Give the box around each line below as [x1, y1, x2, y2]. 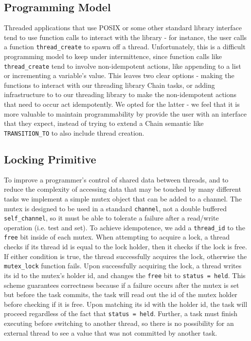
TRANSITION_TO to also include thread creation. [4, 127, 144, 138]
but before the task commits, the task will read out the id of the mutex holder [4, 289, 237, 300]
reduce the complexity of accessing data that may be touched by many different [4, 184, 241, 194]
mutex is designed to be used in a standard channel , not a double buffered [4, 203, 227, 213]
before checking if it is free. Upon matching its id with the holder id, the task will [4, 299, 248, 309]
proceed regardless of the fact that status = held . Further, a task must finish [4, 308, 238, 319]
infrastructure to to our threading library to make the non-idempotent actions [4, 89, 237, 100]
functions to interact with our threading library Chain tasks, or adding [4, 80, 215, 90]
